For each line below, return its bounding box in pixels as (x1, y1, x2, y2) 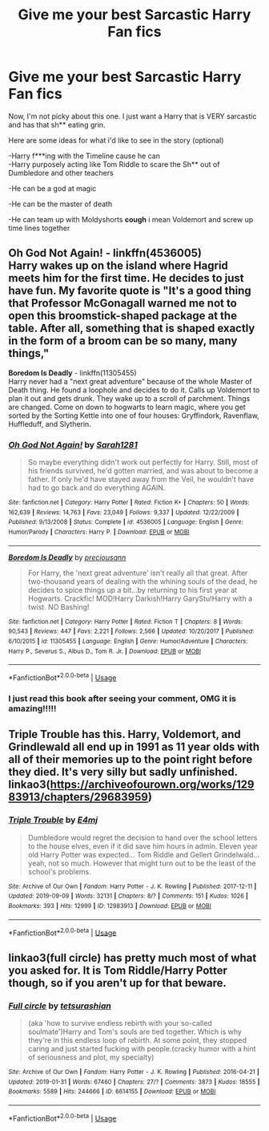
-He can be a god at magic (8, 183, 97, 193)
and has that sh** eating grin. (8, 120, 106, 129)
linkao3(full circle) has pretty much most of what (8, 951, 257, 964)
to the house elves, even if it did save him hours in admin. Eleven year (27, 841, 259, 851)
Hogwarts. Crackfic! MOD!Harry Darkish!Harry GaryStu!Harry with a (27, 594, 253, 603)
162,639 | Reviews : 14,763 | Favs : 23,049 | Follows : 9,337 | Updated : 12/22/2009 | (8, 508, 239, 517)
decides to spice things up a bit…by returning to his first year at (27, 585, 238, 594)
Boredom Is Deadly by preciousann (8, 552, 126, 562)
